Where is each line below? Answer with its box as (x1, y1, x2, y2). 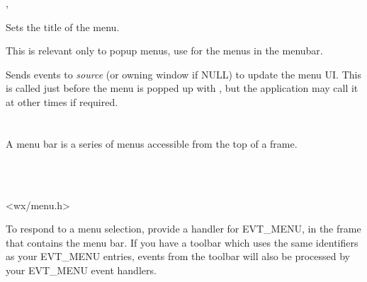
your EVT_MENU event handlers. (6, 262, 157, 277)
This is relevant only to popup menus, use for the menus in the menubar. (6, 43, 323, 58)
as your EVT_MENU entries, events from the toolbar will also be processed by (6, 249, 350, 264)
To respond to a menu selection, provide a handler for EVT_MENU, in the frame (6, 221, 361, 236)
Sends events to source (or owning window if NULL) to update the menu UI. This (6, 66, 361, 81)
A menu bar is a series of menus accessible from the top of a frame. (6, 136, 298, 151)
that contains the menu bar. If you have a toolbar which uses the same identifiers (6, 235, 358, 249)
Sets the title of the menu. (6, 19, 120, 34)
